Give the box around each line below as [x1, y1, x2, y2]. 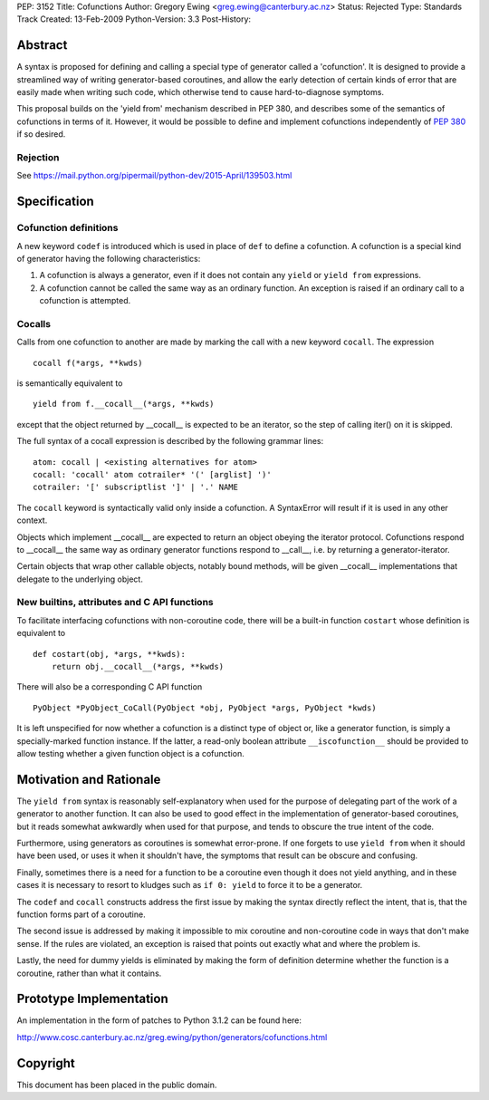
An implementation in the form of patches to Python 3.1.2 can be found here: [16, 1015, 302, 1026]
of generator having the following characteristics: [16, 253, 201, 264]
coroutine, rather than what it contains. [16, 968, 162, 979]
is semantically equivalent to [16, 378, 123, 389]
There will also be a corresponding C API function [16, 681, 203, 692]
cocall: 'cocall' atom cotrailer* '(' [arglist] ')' [33, 469, 272, 479]
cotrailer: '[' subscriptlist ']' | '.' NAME [33, 482, 239, 493]
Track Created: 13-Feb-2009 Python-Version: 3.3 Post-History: [16, 14, 252, 24]
